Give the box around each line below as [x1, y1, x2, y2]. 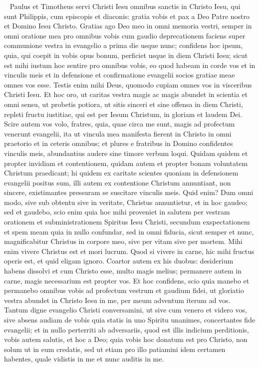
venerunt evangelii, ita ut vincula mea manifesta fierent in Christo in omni [4, 128, 232, 138]
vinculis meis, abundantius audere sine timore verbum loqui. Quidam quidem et [4, 147, 248, 158]
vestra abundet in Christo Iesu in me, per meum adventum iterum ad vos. [4, 294, 231, 305]
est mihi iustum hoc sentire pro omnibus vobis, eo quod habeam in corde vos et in [4, 59, 256, 70]
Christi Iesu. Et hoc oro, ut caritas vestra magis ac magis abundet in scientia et [4, 89, 248, 99]
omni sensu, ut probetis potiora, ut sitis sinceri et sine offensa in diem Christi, [4, 98, 243, 109]
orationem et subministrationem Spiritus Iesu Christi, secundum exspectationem [4, 216, 250, 227]
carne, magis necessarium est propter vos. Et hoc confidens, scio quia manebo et [4, 275, 250, 285]
